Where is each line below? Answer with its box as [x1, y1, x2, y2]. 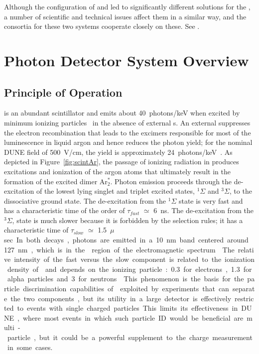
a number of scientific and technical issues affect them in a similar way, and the [4, 11, 247, 21]
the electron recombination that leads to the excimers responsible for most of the [4, 127, 251, 137]
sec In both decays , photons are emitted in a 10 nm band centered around [4, 235, 249, 245]
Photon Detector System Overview [4, 50, 249, 70]
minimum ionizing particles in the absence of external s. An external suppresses [4, 117, 251, 127]
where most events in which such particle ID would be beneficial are [22, 312, 244, 323]
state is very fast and [178, 195, 243, 206]
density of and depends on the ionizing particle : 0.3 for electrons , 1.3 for [7, 263, 252, 274]
